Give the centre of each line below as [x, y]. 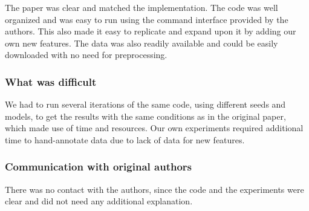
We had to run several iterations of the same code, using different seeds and [145, 104]
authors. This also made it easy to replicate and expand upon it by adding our [151, 31]
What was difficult [51, 81]
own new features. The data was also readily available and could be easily [141, 43]
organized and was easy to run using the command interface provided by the [147, 19]
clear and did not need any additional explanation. [99, 201]
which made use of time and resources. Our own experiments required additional [154, 128]
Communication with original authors [98, 167]
